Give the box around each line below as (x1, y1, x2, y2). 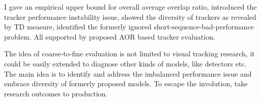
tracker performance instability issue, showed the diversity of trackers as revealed (4, 11, 256, 22)
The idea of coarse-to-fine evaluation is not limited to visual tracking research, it (4, 48, 255, 59)
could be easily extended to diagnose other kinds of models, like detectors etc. (4, 58, 247, 69)
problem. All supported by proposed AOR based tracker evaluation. (4, 31, 215, 42)
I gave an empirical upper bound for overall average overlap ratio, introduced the (4, 2, 257, 12)
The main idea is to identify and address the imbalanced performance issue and (4, 68, 252, 79)
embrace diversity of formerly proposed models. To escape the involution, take (4, 78, 248, 89)
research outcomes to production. (4, 88, 108, 98)
